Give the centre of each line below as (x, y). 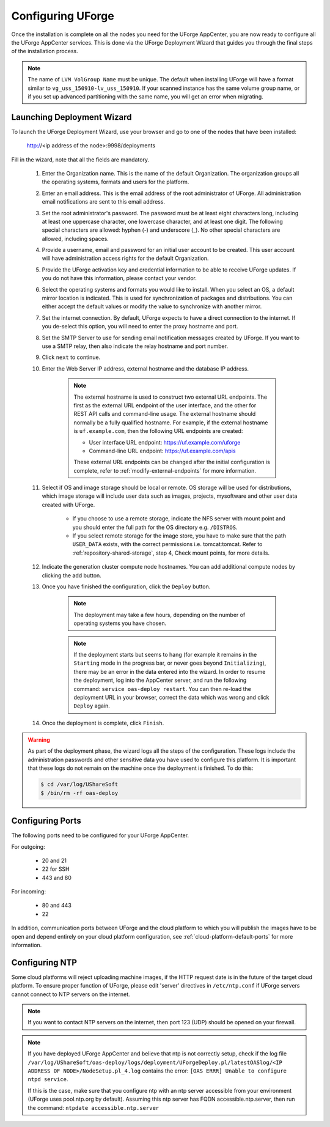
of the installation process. (45, 51)
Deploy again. (92, 706)
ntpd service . (48, 1079)
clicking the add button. (72, 575)
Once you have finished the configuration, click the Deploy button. (126, 586)
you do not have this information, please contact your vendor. (119, 278)
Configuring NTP (44, 962)
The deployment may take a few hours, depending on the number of (159, 615)
